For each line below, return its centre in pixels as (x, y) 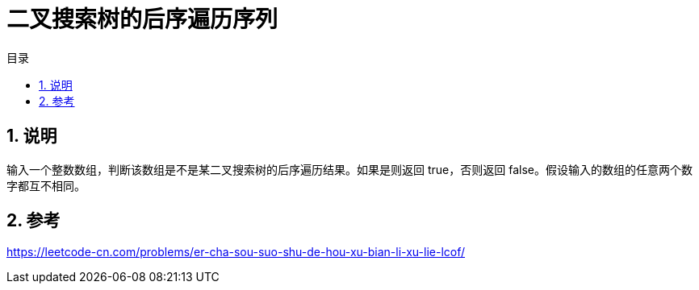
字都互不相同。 (46, 185)
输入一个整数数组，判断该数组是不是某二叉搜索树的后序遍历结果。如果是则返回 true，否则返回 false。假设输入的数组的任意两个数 (349, 169)
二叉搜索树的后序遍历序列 (142, 19)
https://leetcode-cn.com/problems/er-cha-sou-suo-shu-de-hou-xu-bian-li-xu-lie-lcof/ (236, 252)
